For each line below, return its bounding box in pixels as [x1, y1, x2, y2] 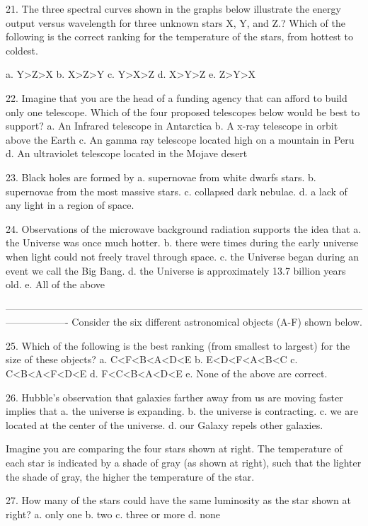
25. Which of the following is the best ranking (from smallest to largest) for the [6, 338, 350, 353]
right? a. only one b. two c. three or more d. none [6, 506, 221, 521]
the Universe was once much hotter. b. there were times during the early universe [6, 235, 359, 250]
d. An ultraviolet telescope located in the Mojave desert [6, 146, 248, 161]
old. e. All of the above [6, 277, 105, 292]
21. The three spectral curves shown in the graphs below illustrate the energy [6, 1, 341, 16]
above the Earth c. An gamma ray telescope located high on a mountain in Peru [6, 132, 355, 147]
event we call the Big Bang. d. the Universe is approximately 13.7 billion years [6, 263, 346, 278]
